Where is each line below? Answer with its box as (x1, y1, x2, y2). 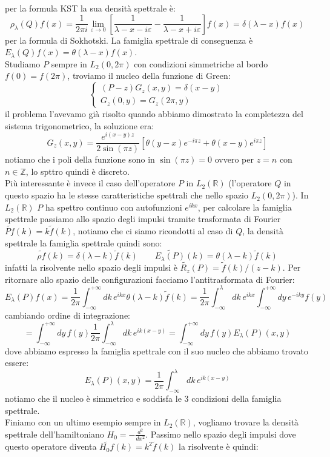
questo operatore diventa (5, 440, 97, 453)
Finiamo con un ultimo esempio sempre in (5, 416, 161, 428)
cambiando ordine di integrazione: (5, 308, 130, 321)
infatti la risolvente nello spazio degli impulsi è (5, 261, 177, 274)
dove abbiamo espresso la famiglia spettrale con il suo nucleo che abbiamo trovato (5, 344, 308, 357)
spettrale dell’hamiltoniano (5, 427, 104, 440)
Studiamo (5, 57, 41, 70)
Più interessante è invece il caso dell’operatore (5, 177, 176, 189)
